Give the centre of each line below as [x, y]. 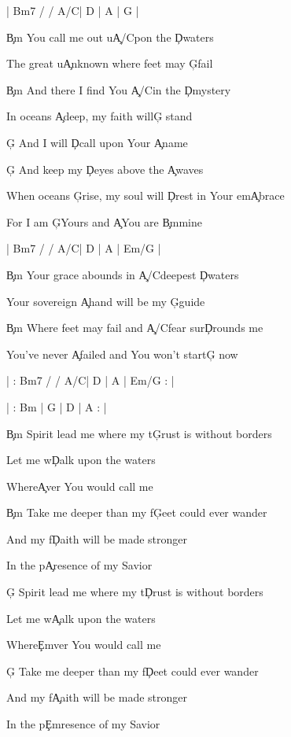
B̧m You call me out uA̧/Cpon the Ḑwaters [110, 37]
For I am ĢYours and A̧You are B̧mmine [104, 221]
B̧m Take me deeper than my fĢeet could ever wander [137, 512]
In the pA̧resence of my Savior [79, 565]
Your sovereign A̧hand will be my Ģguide [106, 301]
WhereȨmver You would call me [84, 645]
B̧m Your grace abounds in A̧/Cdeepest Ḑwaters [123, 274]
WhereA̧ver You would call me [80, 486]
